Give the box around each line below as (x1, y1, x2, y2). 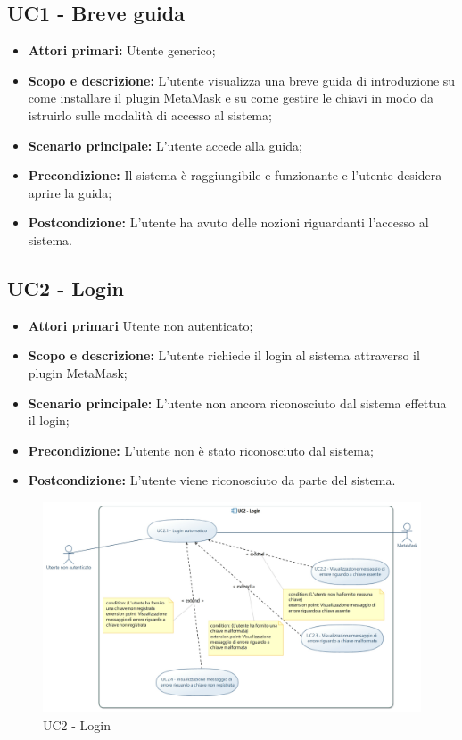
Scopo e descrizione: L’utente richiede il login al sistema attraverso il (28, 346, 420, 365)
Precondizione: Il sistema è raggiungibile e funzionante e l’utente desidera (28, 166, 442, 185)
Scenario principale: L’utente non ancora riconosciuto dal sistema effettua (28, 393, 447, 412)
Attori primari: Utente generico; (28, 41, 216, 60)
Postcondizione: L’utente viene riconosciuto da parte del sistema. (28, 471, 396, 489)
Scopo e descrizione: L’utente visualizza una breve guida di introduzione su (28, 70, 456, 89)
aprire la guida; (28, 183, 112, 201)
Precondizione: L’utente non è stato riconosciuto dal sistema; (28, 440, 374, 459)
